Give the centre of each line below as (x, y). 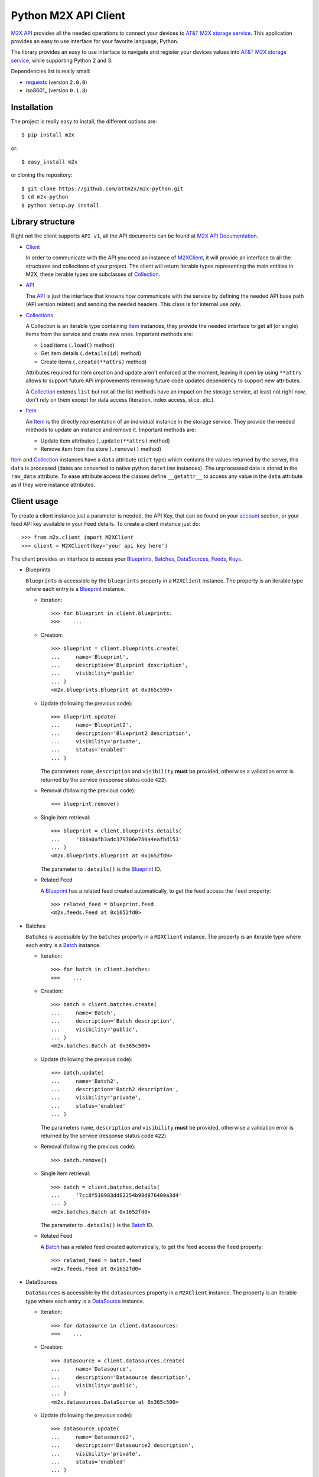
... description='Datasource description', (121, 1377)
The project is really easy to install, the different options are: (84, 121)
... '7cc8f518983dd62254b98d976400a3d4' (117, 1195)
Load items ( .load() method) (77, 345)
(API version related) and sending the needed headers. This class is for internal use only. (134, 304)
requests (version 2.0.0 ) (57, 82)
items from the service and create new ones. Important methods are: (109, 334)
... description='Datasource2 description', (123, 1445)
